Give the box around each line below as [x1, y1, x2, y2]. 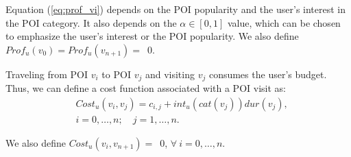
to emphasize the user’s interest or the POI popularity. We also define [5, 29, 299, 43]
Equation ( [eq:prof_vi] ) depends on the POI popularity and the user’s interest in [5, 2, 346, 16]
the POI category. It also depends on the [5, 15, 177, 29]
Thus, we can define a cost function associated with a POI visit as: [5, 81, 286, 95]
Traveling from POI [5, 67, 88, 81]
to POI [101, 67, 131, 81]
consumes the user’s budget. [208, 67, 327, 81]
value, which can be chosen [227, 15, 341, 29]
